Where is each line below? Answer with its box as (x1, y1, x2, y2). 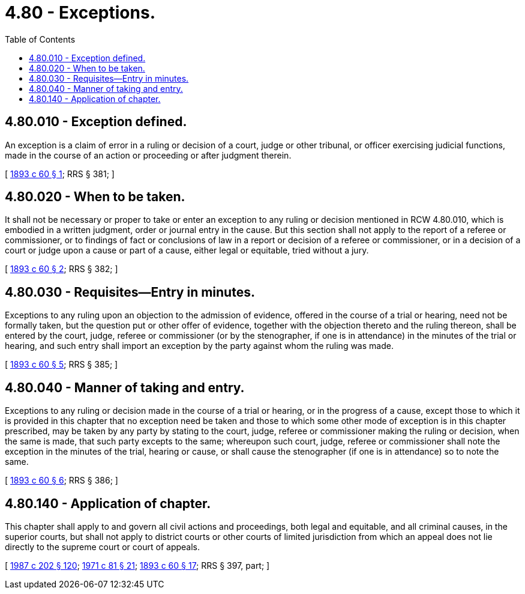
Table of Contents (5, 34, 76, 44)
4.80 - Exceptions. (5, 2, 155, 23)
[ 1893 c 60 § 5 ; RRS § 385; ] (5, 359, 118, 370)
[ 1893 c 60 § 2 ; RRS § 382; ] (5, 264, 118, 274)
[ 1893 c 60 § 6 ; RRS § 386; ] (5, 475, 118, 486)
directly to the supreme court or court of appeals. (5, 541, 200, 552)
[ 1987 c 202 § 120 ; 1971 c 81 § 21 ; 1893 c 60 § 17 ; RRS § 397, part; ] (5, 560, 270, 571)
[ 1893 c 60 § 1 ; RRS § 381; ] (5, 168, 115, 179)
